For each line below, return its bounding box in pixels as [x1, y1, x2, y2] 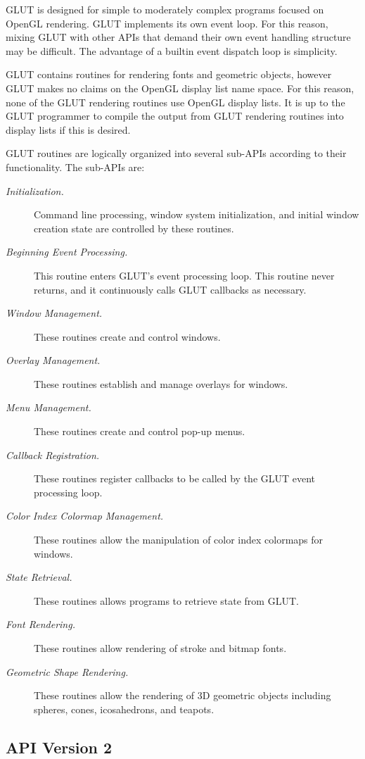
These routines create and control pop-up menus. [34, 424, 245, 439]
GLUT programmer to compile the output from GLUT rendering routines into [6, 108, 344, 123]
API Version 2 [6, 736, 113, 758]
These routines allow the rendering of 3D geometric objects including [34, 688, 331, 703]
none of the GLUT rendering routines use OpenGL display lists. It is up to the [6, 94, 345, 109]
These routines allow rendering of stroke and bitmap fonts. [34, 641, 287, 655]
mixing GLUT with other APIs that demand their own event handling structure [6, 30, 351, 44]
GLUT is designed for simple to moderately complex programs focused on [6, 2, 324, 16]
